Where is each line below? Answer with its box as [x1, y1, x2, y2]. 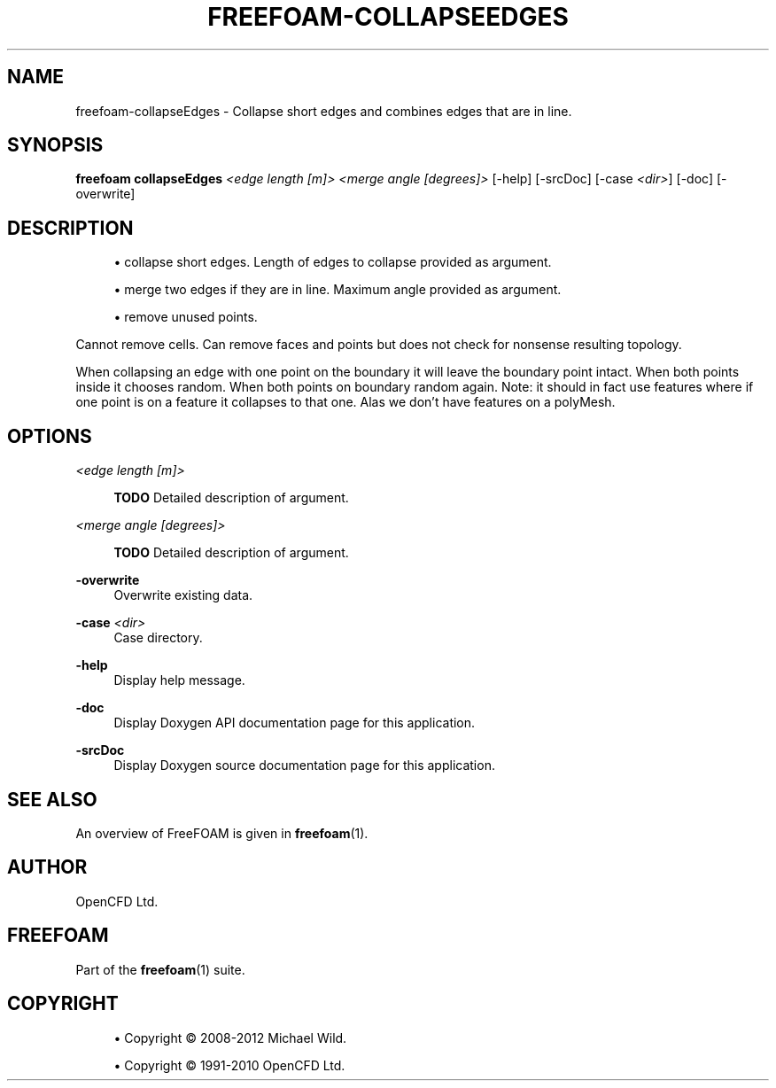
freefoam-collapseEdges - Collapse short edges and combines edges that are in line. [75, 103, 572, 119]
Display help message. [113, 672, 245, 688]
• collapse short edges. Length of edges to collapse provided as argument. [113, 254, 552, 270]
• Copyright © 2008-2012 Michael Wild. [113, 1030, 347, 1045]
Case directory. [113, 630, 203, 646]
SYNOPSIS [7, 134, 104, 157]
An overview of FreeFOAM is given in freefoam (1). [75, 825, 369, 841]
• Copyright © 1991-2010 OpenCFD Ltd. [113, 1057, 345, 1073]
